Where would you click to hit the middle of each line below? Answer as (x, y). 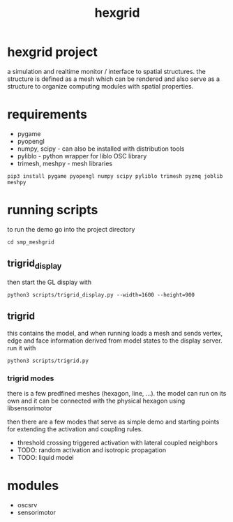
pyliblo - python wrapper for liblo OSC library (82, 156)
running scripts (53, 210)
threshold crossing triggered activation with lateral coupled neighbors (118, 442)
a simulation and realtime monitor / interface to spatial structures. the (106, 71)
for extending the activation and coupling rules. (75, 429)
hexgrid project (52, 52)
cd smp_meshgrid (31, 242)
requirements (47, 115)
